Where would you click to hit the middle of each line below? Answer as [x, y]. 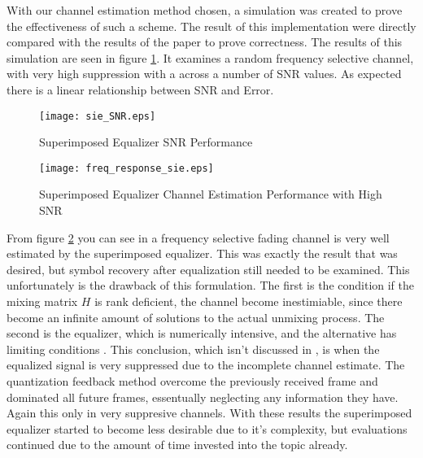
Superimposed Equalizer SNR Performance [146, 142]
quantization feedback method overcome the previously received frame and [192, 381]
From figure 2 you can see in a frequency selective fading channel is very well [198, 237]
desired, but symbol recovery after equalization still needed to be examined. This [208, 269]
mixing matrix [42, 301]
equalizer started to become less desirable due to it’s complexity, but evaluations [207, 428]
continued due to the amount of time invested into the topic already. [177, 445]
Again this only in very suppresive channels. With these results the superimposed [209, 413]
